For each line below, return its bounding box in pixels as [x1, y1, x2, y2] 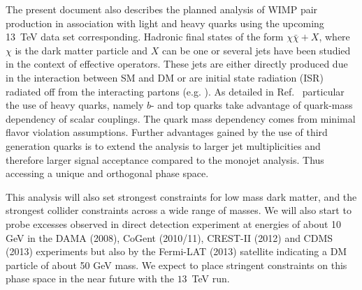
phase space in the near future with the [6, 271, 174, 286]
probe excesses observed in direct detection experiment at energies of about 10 [6, 216, 342, 231]
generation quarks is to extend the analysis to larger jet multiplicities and [6, 138, 321, 153]
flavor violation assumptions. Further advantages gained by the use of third [6, 125, 328, 139]
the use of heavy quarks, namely [6, 98, 144, 112]
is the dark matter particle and [15, 43, 148, 57]
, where [319, 29, 350, 44]
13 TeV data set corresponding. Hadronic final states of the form [6, 29, 284, 44]
